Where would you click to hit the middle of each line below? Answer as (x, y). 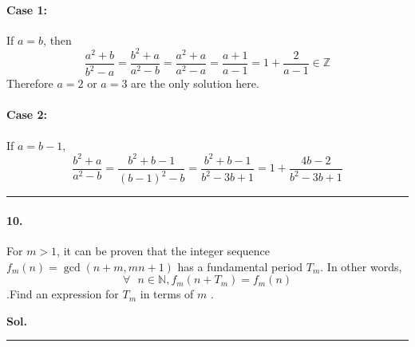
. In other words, (361, 266)
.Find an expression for (63, 294)
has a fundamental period (240, 266)
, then (57, 39)
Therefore (30, 83)
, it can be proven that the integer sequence (164, 250)
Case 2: (27, 114)
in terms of (167, 294)
